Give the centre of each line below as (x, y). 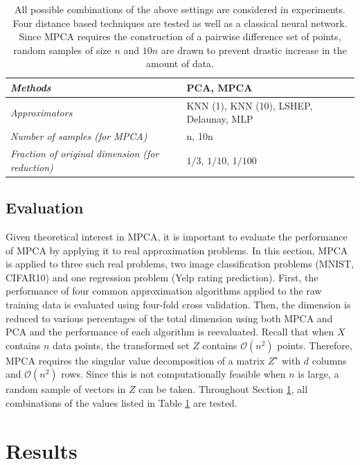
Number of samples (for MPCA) (79, 136)
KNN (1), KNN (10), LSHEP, (250, 105)
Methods (31, 87)
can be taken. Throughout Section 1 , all (223, 389)
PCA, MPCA (219, 87)
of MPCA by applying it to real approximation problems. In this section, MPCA (177, 250)
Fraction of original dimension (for (85, 153)
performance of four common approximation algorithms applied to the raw (164, 291)
